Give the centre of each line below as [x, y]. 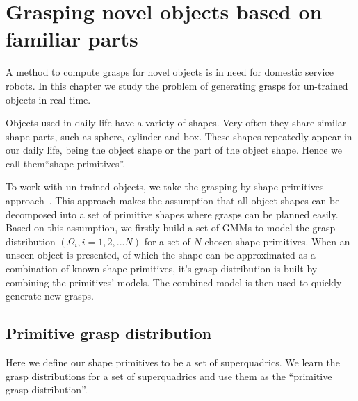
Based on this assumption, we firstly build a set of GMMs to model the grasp [171, 228]
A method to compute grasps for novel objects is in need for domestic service [170, 72]
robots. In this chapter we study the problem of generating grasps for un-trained [177, 85]
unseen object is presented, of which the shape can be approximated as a [161, 255]
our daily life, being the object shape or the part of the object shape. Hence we [174, 150]
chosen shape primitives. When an [277, 241]
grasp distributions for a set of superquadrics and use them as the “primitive [169, 376]
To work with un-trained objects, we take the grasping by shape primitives [165, 187]
